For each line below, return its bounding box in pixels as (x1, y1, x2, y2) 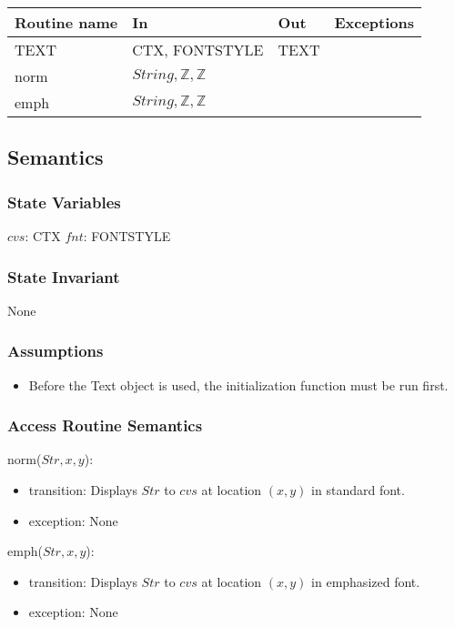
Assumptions (7, 339, 104, 362)
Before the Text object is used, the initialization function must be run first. (28, 375, 449, 394)
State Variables (7, 190, 121, 213)
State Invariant (7, 265, 120, 288)
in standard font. (311, 480, 405, 500)
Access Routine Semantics (7, 414, 203, 437)
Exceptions (334, 12, 415, 33)
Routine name (15, 12, 118, 33)
